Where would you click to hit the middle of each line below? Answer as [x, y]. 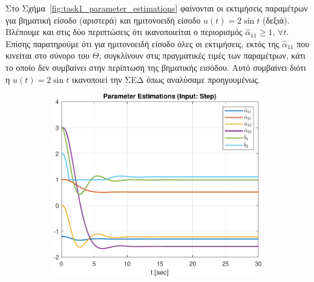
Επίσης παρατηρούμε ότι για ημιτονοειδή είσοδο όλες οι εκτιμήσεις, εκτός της [142, 43]
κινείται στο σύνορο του [48, 55]
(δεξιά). [276, 20]
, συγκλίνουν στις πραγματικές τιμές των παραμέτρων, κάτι [202, 55]
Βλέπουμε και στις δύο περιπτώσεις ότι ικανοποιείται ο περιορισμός [124, 32]
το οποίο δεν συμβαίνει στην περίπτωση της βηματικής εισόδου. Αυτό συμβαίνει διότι [156, 67]
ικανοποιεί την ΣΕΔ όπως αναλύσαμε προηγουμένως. [166, 79]
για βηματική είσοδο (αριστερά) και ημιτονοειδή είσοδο [103, 20]
